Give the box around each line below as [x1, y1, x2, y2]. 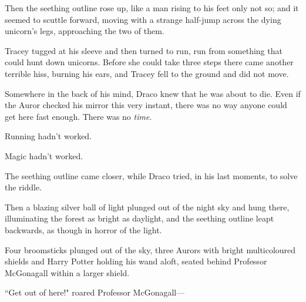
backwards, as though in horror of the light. [5, 223, 162, 236]
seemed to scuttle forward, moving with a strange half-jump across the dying [5, 13, 281, 25]
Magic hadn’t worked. [5, 149, 83, 162]
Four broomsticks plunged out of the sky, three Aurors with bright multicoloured [5, 243, 296, 256]
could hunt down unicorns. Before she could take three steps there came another [5, 56, 294, 68]
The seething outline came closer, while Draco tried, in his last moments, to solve [5, 169, 298, 182]
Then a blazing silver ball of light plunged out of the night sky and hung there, [5, 200, 290, 213]
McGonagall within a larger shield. [5, 266, 130, 278]
